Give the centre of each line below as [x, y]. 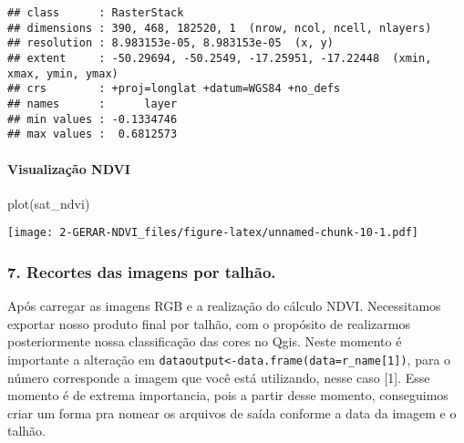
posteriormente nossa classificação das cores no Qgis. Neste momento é [205, 341]
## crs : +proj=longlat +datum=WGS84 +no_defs [174, 89]
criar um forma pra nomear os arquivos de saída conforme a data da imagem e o [232, 412]
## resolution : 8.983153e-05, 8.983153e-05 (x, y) [170, 43]
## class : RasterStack [96, 13]
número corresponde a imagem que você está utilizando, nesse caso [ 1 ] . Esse [219, 377]
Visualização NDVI [69, 168]
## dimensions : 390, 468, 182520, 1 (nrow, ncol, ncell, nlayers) [220, 28]
